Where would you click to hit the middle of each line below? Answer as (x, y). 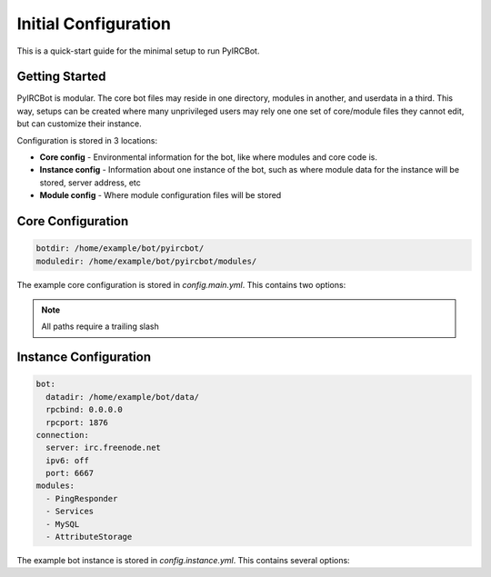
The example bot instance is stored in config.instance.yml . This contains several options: (183, 561)
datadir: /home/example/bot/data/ (123, 397)
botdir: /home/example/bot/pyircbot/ (120, 249)
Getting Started (61, 77)
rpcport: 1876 (77, 422)
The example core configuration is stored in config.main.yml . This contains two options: (181, 284)
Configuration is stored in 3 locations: (87, 140)
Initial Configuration (94, 24)
